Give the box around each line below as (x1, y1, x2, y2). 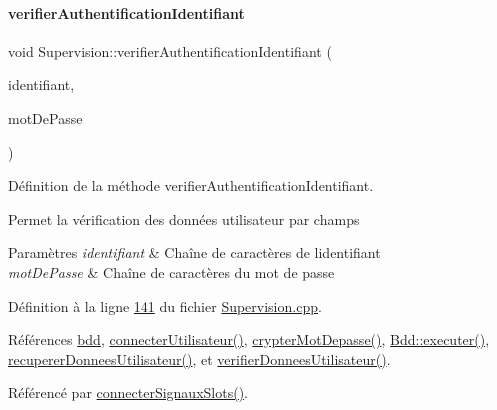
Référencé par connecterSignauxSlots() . (8, 382, 248, 403)
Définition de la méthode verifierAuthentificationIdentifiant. (8, 175, 374, 196)
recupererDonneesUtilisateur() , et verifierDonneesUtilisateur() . (8, 348, 391, 369)
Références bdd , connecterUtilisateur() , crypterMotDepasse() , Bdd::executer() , (8, 329, 490, 350)
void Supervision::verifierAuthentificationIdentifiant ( (8, 40, 332, 61)
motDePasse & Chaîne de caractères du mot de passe (8, 261, 335, 282)
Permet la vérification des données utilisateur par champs (8, 208, 360, 229)
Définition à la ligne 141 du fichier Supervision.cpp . (8, 295, 322, 316)
